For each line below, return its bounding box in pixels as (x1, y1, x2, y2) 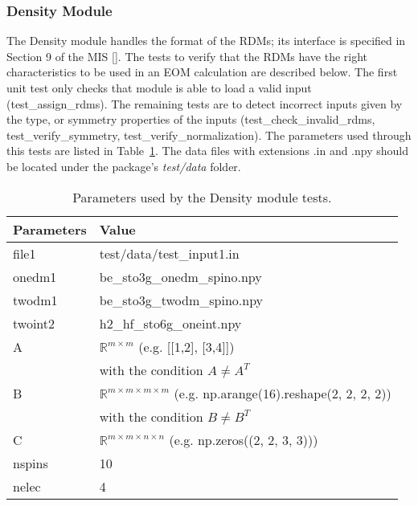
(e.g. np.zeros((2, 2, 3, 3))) (169, 430, 318, 449)
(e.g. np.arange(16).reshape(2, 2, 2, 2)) (174, 383, 391, 402)
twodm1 (13, 290, 58, 309)
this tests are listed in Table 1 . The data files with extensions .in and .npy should (6, 142, 409, 159)
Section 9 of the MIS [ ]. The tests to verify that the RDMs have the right (6, 47, 368, 64)
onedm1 (13, 267, 57, 286)
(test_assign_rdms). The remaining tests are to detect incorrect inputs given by (6, 95, 403, 112)
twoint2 (13, 313, 55, 333)
